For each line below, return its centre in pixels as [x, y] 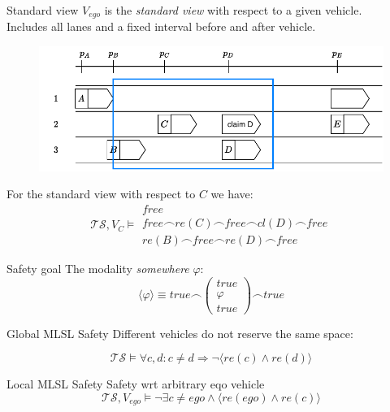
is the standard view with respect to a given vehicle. [233, 10]
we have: [232, 194]
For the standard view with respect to [101, 194]
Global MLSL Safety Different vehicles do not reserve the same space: [180, 333]
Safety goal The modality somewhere [98, 268]
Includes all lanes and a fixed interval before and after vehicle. [161, 26]
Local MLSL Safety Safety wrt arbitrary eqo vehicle [136, 384]
